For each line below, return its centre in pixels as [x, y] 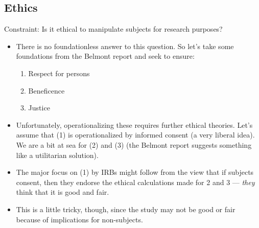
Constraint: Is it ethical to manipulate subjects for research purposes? [113, 29]
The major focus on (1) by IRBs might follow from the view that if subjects [135, 172]
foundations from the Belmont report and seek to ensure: [105, 56]
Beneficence [46, 90]
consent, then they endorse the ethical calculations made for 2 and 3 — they [135, 182]
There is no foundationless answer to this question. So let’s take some [125, 46]
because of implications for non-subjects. [79, 219]
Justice [39, 108]
